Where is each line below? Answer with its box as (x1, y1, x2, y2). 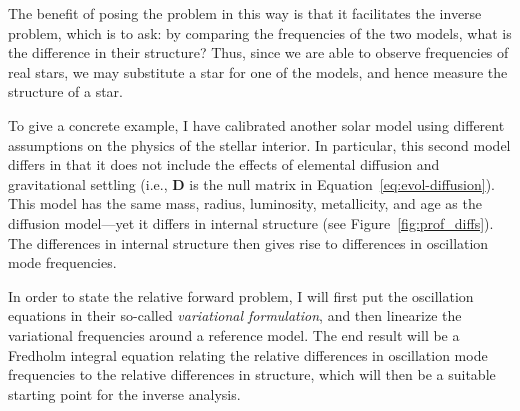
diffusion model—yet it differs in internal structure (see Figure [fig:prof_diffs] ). (8, 212, 494, 233)
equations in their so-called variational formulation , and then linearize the (8, 305, 462, 326)
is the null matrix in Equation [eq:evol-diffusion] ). (189, 173, 496, 194)
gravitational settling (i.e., (8, 173, 168, 194)
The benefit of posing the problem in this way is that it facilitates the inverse (8, 3, 482, 23)
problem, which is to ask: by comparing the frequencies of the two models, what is (8, 22, 512, 43)
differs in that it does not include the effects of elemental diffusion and (8, 154, 440, 175)
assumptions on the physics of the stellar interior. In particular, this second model (8, 134, 511, 155)
